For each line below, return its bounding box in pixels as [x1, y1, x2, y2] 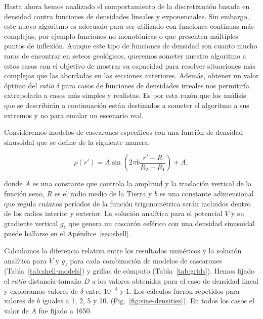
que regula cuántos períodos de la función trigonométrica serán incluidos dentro [4, 198, 251, 208]
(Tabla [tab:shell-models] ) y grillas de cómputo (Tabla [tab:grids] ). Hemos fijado [4, 265, 255, 276]
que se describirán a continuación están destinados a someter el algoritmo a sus [4, 99, 249, 110]
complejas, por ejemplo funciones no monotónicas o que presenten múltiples [4, 30, 238, 41]
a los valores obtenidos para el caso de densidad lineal [92, 276, 258, 286]
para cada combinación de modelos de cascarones [70, 255, 222, 265]
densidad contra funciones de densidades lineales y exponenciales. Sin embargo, [4, 11, 249, 21]
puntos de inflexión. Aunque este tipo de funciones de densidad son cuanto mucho [4, 40, 257, 51]
